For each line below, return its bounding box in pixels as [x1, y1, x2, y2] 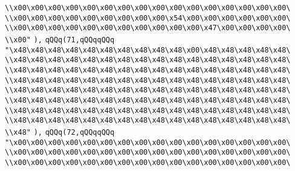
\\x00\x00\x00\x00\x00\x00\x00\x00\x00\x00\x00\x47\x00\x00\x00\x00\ [5, 24, 291, 33]
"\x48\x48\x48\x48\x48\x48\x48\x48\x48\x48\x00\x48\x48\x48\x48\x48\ [5, 45, 291, 54]
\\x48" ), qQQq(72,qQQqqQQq [5, 127, 115, 137]
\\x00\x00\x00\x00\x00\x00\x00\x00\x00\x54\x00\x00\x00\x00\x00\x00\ [5, 13, 291, 22]
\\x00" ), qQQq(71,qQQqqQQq [5, 35, 115, 44]
